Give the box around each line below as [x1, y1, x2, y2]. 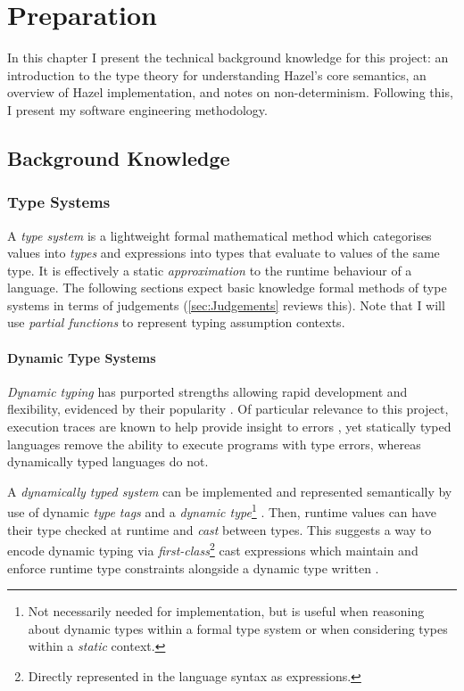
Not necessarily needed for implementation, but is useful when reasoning [28, 602, 425, 621]
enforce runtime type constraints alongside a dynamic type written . [7, 558, 379, 577]
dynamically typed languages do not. [7, 452, 209, 471]
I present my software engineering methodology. [7, 100, 268, 119]
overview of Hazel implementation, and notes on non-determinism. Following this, [7, 83, 453, 102]
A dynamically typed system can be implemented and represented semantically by [7, 481, 452, 500]
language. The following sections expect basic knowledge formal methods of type [7, 278, 447, 297]
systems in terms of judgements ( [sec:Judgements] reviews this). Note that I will [7, 295, 445, 314]
